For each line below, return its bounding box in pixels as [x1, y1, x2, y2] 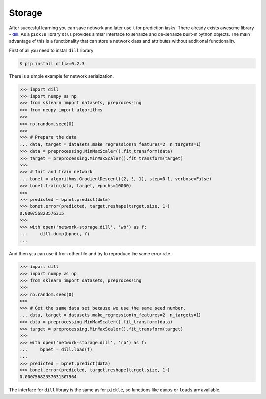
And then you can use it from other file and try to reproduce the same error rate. [9, 251, 172, 257]
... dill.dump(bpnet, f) [19, 231, 90, 236]
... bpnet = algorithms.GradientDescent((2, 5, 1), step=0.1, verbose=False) [19, 176, 212, 182]
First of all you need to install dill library [9, 47, 94, 53]
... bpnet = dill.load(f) [19, 346, 93, 352]
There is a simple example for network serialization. [9, 73, 114, 79]
